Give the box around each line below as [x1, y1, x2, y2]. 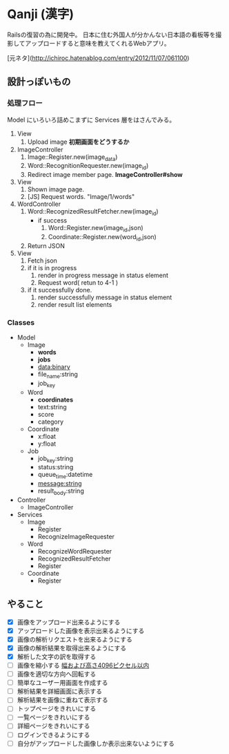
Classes [7, 317, 35, 327]
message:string [37, 480, 82, 488]
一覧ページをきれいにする [17, 713, 90, 722]
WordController [17, 200, 61, 208]
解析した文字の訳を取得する [17, 652, 97, 661]
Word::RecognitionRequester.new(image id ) [27, 162, 149, 171]
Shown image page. [27, 185, 85, 194]
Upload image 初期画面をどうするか [27, 138, 130, 146]
